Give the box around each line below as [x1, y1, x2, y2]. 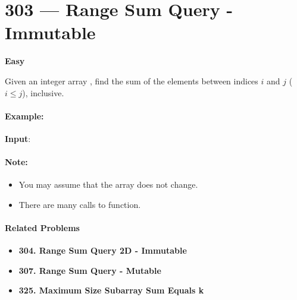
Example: [5, 109, 44, 122]
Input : [5, 132, 31, 144]
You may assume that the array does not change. [18, 178, 198, 191]
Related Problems [5, 222, 80, 234]
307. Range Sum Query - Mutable [18, 264, 161, 276]
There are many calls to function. [18, 198, 141, 210]
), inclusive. [22, 86, 64, 99]
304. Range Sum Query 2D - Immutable [18, 244, 187, 257]
